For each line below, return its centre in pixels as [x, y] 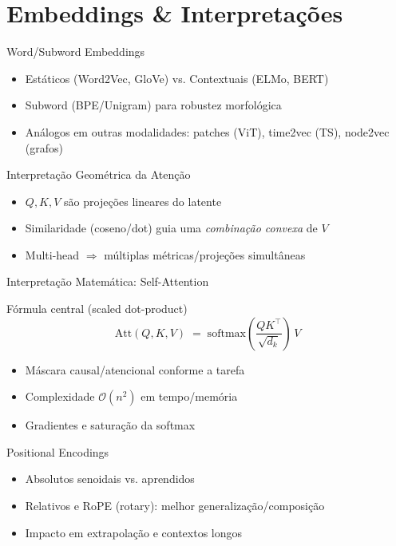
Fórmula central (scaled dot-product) [97, 309]
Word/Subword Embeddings [76, 51]
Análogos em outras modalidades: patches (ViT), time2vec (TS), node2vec [207, 131]
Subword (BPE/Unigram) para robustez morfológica [153, 105]
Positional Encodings [58, 451]
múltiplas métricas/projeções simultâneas [205, 254]
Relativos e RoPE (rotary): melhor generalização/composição [175, 506]
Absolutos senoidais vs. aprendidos [110, 479]
